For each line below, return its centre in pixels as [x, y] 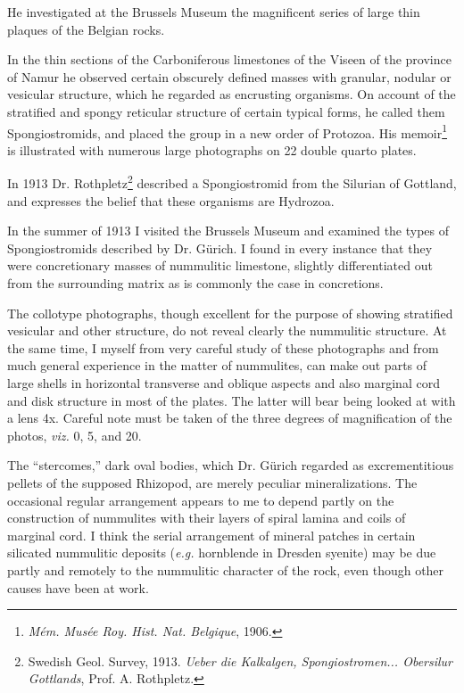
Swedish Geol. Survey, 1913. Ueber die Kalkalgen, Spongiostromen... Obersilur [240, 660]
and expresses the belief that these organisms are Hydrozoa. [171, 200]
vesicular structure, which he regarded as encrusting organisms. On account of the [232, 94]
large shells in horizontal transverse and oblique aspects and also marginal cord [224, 383]
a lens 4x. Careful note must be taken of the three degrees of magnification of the [230, 418]
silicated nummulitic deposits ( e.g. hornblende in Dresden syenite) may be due [222, 553]
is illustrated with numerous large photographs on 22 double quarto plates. [212, 149]
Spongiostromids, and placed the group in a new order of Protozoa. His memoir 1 [228, 131]
